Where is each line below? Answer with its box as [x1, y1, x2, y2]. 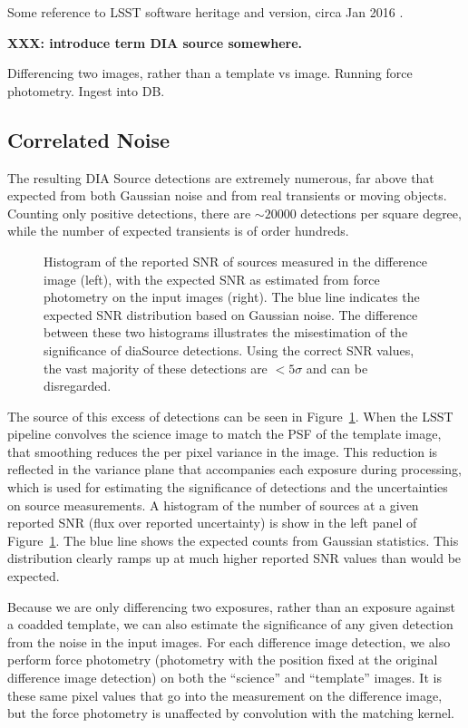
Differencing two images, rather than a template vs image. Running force [7, 63, 413, 83]
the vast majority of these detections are [44, 358, 268, 377]
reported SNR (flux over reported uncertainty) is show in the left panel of [7, 513, 417, 532]
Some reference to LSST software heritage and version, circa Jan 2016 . [7, 3, 404, 21]
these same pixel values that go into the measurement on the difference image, [7, 685, 443, 704]
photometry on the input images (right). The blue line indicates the [44, 287, 420, 306]
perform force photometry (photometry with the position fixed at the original [7, 650, 438, 669]
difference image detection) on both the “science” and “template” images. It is [7, 668, 442, 687]
